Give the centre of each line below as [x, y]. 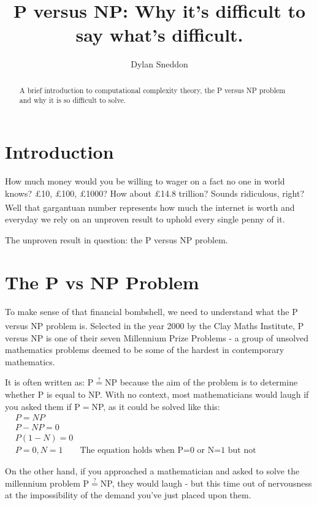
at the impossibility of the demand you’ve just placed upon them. [128, 495]
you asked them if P [43, 406]
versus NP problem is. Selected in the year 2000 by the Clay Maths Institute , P [155, 325]
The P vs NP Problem [102, 282]
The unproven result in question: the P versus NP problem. [116, 239]
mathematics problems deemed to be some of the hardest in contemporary [145, 350]
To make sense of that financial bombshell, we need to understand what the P [151, 311]
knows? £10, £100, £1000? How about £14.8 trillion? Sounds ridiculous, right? [155, 193]
